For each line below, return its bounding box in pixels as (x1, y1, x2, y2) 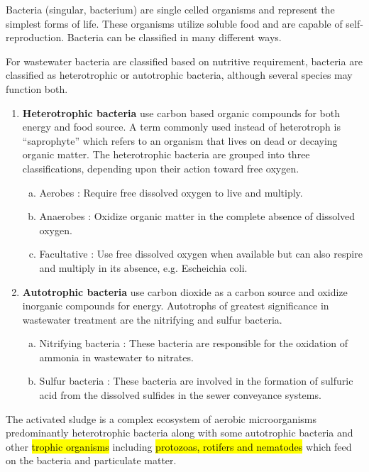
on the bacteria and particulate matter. (6, 453, 177, 468)
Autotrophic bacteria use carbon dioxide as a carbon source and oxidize (22, 284, 348, 299)
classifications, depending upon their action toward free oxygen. (22, 160, 299, 175)
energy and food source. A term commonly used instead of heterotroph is (22, 119, 341, 134)
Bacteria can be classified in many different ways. (67, 30, 282, 45)
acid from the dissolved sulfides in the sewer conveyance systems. (39, 388, 321, 402)
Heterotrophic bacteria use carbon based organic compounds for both (22, 105, 340, 120)
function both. (6, 81, 68, 96)
